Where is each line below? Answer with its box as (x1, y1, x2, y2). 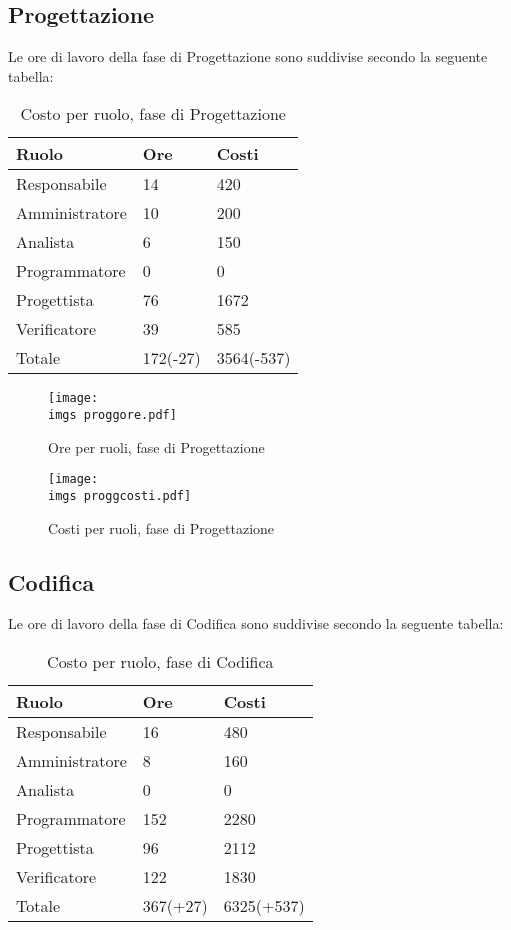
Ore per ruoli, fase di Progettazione (48, 436, 265, 457)
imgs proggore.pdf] (48, 408, 177, 423)
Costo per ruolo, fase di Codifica (47, 650, 274, 673)
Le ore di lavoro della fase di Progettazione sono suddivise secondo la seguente (8, 46, 488, 67)
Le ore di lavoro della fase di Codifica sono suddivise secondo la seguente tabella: (8, 613, 504, 634)
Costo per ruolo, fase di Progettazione (20, 102, 286, 126)
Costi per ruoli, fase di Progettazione (48, 517, 275, 538)
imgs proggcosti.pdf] (48, 488, 192, 503)
